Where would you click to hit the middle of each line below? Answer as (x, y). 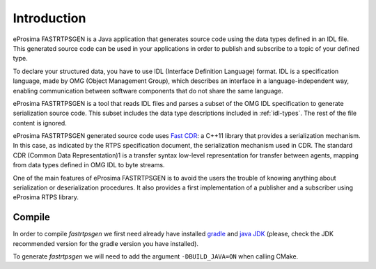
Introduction (49, 18)
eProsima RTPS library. (46, 197)
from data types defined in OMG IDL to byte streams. (89, 165)
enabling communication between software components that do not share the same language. (148, 91)
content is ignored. (40, 123)
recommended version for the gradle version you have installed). (105, 243)
